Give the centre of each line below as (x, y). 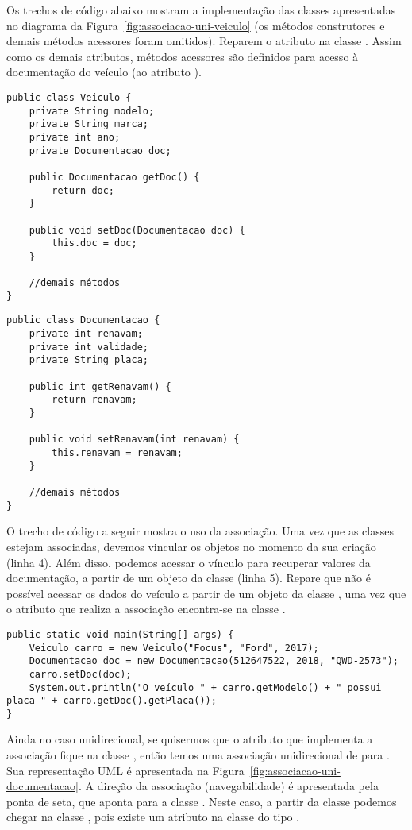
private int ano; (75, 137)
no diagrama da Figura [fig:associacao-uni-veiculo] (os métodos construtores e (196, 25)
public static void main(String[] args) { (120, 634)
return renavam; (94, 400)
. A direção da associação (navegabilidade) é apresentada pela (229, 786)
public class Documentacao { (83, 320)
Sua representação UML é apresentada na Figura (125, 770)
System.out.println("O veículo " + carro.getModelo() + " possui (205, 687)
